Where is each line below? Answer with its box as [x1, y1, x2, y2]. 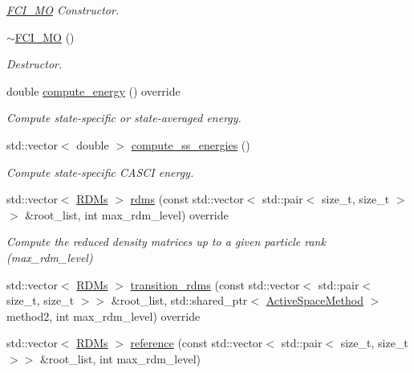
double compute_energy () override [6, 82, 181, 99]
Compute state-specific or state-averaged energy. [6, 109, 241, 126]
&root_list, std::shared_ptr [111, 292, 248, 309]
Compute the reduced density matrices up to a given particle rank [6, 233, 326, 250]
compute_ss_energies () [131, 136, 250, 153]
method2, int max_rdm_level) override [6, 307, 201, 324]
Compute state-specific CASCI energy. [6, 163, 194, 180]
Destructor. [6, 55, 63, 72]
